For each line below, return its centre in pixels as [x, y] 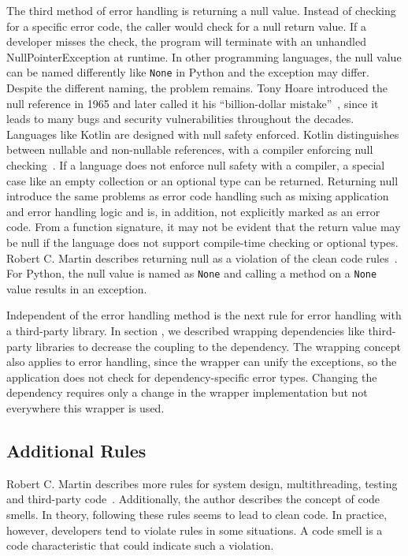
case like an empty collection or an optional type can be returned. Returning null [202, 180]
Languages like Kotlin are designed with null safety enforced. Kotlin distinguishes [203, 134]
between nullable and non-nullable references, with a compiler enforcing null [190, 149]
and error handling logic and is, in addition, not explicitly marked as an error [193, 211]
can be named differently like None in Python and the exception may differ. [188, 72]
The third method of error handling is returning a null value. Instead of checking [201, 10]
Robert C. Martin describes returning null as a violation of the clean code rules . [202, 257]
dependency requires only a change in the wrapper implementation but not [187, 392]
